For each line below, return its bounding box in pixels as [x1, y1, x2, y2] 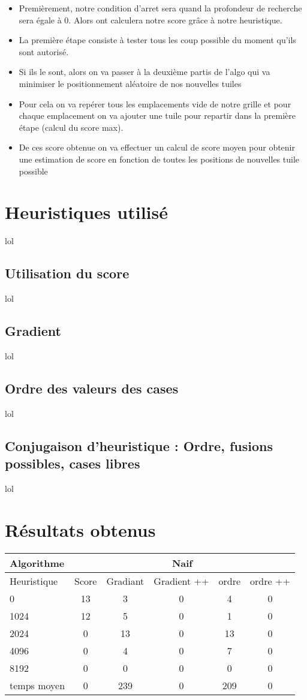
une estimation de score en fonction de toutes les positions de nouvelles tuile [19, 152, 300, 165]
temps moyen [10, 678, 65, 692]
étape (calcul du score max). [19, 121, 124, 133]
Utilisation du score [5, 264, 130, 283]
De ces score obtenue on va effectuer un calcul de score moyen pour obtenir [19, 141, 296, 154]
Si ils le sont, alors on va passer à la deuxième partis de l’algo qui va [19, 65, 270, 78]
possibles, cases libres [5, 454, 140, 473]
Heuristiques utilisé [5, 200, 168, 224]
